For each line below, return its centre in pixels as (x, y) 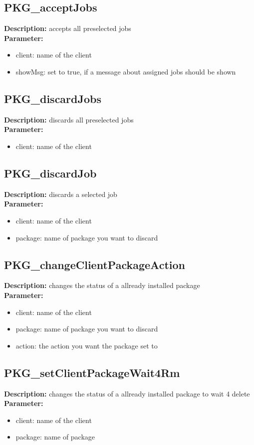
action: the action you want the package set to (87, 345)
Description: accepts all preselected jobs (68, 28)
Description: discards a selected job (61, 194)
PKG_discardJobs (53, 98)
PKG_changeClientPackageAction (95, 264)
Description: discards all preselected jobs (69, 119)
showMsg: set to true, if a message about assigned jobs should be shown (126, 71)
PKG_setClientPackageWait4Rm (92, 372)
